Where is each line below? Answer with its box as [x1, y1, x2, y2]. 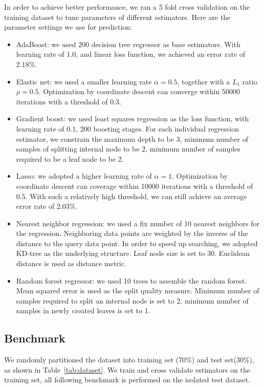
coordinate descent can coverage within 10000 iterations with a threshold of [16, 180, 253, 191]
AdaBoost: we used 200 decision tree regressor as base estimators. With [16, 38, 240, 49]
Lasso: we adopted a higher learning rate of [16, 170, 152, 181]
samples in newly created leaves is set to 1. [16, 305, 150, 316]
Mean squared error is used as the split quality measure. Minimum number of [16, 285, 259, 296]
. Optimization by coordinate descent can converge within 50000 [38, 86, 240, 97]
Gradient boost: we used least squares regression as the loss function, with [16, 113, 249, 124]
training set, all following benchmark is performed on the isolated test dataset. [4, 374, 250, 385]
